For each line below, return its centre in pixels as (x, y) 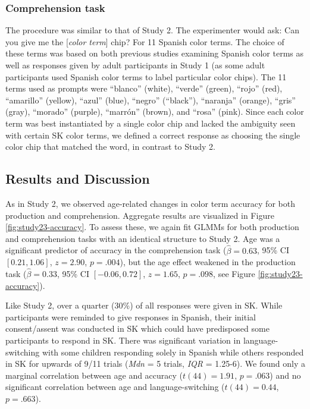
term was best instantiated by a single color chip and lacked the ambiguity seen (151, 123)
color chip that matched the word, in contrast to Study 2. (110, 147)
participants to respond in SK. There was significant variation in (123, 340)
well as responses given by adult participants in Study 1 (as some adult (135, 65)
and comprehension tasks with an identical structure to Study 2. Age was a (143, 238)
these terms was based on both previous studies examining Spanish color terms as (155, 53)
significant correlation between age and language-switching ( (115, 387)
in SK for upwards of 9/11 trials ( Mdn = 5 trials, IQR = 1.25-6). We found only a (155, 364)
